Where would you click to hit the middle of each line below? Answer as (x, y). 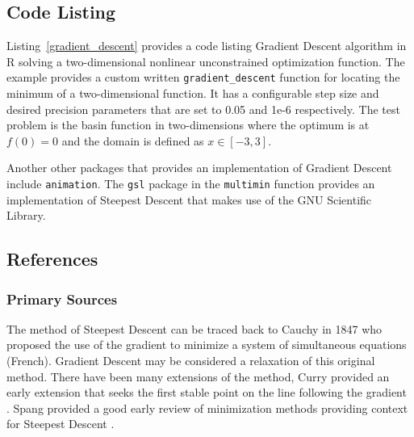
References (52, 259)
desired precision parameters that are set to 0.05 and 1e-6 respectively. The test (203, 109)
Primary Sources (62, 298)
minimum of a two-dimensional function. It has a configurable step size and (193, 93)
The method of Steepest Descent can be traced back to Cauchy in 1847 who (194, 328)
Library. (26, 215)
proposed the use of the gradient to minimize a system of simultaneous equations (207, 345)
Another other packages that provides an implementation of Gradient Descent (199, 168)
